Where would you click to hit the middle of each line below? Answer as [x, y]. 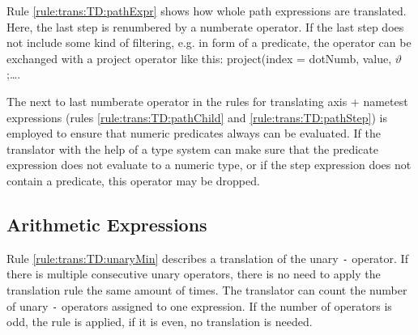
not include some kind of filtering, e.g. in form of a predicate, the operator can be [209, 42]
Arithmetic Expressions [107, 224]
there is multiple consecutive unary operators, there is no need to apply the [194, 274]
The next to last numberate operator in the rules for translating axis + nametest [207, 101]
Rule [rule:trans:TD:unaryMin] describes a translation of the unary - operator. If [207, 258]
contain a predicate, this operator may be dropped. [133, 180]
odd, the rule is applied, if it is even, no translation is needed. [160, 322]
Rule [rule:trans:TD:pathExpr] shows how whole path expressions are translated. [207, 11]
